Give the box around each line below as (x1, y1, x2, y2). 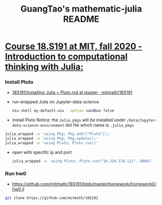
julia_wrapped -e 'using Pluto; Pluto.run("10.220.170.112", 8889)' (12, 159, 153, 163)
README (63, 14, 100, 25)
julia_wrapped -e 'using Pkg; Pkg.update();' (5, 136, 98, 141)
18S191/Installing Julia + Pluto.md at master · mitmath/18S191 (12, 89, 133, 95)
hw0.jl (12, 186, 24, 192)
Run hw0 (5, 170, 27, 177)
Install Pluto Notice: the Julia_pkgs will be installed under (12, 117, 126, 123)
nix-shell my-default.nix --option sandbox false (12, 108, 115, 113)
